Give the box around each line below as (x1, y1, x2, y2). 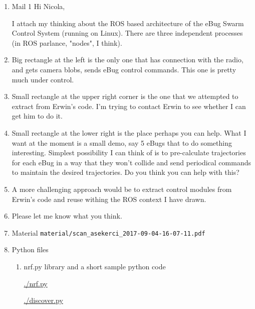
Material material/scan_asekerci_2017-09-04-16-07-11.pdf (12, 227, 205, 238)
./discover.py (24, 295, 63, 305)
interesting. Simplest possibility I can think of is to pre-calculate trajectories (12, 147, 246, 158)
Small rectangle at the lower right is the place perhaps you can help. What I (12, 127, 246, 138)
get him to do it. (12, 111, 63, 121)
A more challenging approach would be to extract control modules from (12, 183, 232, 194)
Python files (12, 244, 49, 255)
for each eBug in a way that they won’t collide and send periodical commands (12, 157, 251, 167)
